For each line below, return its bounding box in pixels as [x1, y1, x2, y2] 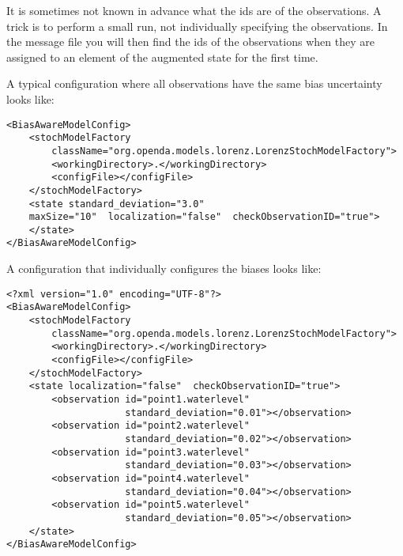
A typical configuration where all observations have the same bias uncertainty [6, 75, 382, 92]
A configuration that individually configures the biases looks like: [6, 260, 322, 277]
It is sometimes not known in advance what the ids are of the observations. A [6, 2, 382, 18]
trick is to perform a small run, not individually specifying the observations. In [6, 17, 388, 34]
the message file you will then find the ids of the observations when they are [6, 33, 375, 50]
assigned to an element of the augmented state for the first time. [6, 48, 318, 65]
